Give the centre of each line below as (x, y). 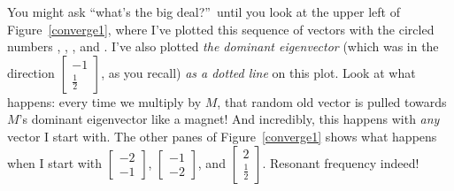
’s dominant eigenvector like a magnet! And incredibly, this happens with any (229, 119)
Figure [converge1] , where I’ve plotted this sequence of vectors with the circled (221, 29)
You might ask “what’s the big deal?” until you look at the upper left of (204, 11)
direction (31, 72)
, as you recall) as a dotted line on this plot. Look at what (258, 72)
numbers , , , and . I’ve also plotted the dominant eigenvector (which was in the (223, 46)
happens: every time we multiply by (104, 101)
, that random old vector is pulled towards (332, 101)
